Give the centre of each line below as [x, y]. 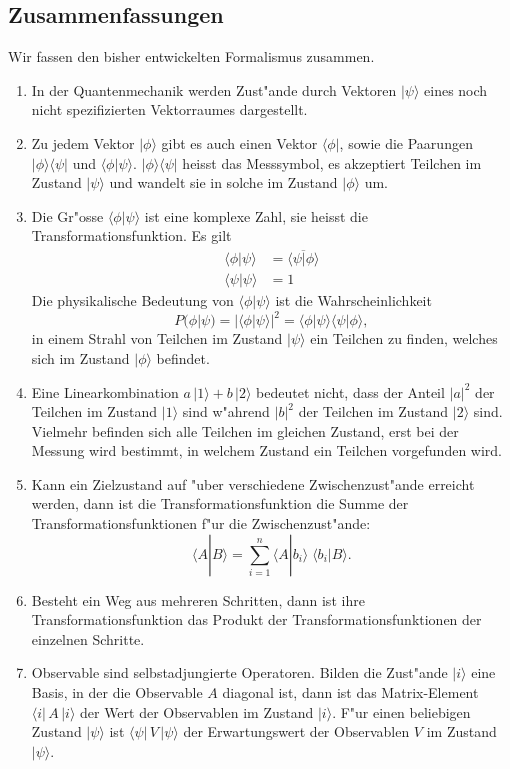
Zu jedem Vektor [83, 142]
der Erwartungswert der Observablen [296, 731]
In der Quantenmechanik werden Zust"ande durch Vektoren [214, 89]
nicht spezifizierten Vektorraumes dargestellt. [169, 109]
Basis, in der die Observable [117, 692]
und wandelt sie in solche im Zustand [223, 182]
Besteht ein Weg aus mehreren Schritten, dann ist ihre [198, 599]
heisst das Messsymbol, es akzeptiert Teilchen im [332, 162]
